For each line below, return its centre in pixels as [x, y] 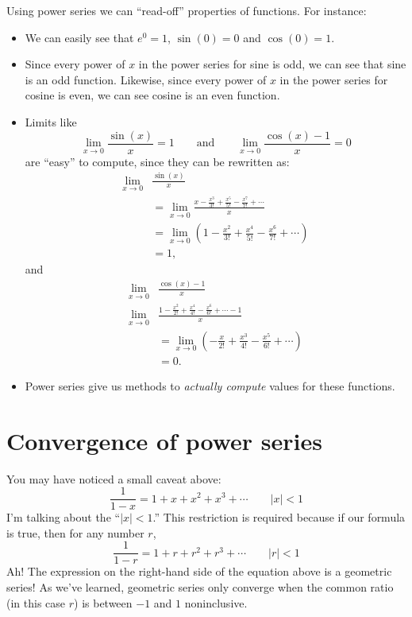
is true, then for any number [75, 532]
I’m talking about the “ [64, 517]
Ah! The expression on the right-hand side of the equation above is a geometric [199, 571]
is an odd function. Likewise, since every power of [146, 79]
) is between [103, 602]
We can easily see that [79, 37]
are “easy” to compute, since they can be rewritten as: [157, 161]
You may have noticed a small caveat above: [114, 478]
